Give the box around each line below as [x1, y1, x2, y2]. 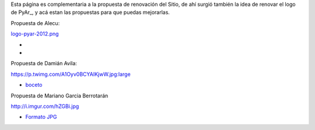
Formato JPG [25, 114, 57, 121]
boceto [25, 82, 43, 89]
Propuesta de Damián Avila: [10, 60, 77, 67]
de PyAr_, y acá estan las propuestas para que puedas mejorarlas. [10, 9, 170, 16]
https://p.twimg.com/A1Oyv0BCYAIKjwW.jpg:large [10, 71, 131, 78]
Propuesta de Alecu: [10, 19, 60, 26]
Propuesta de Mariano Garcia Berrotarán [10, 92, 108, 99]
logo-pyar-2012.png [10, 30, 59, 37]
